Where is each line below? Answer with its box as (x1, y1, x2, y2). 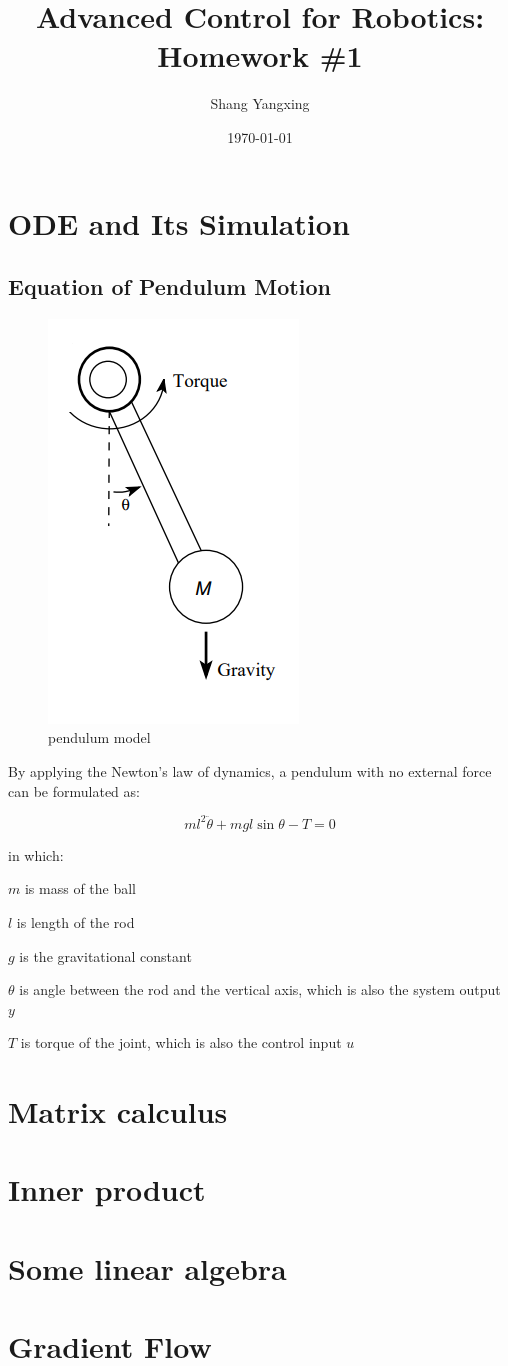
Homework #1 (157, 35, 363, 76)
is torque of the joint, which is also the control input (20, 1032, 342, 1053)
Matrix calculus (8, 1091, 228, 1132)
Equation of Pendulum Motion (8, 271, 331, 302)
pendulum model (48, 727, 151, 748)
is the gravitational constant (19, 945, 192, 966)
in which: (8, 844, 64, 865)
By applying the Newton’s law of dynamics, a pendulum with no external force (8, 761, 492, 782)
